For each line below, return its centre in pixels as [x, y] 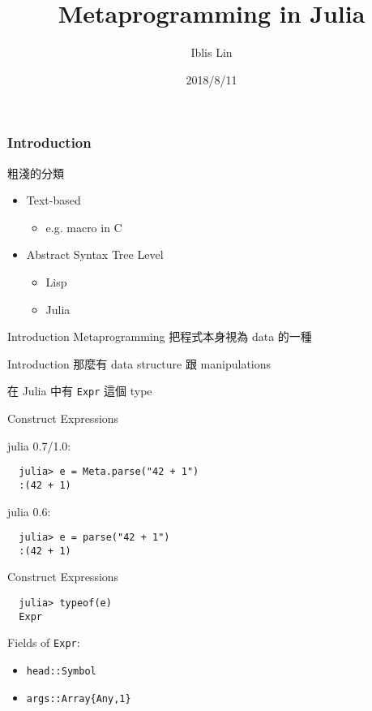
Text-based [53, 200]
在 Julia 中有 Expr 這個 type [80, 391]
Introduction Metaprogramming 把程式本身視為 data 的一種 [160, 336]
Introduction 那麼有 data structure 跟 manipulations [139, 363]
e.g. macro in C [84, 227]
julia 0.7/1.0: [39, 445]
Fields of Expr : [44, 642]
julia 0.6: [29, 511]
